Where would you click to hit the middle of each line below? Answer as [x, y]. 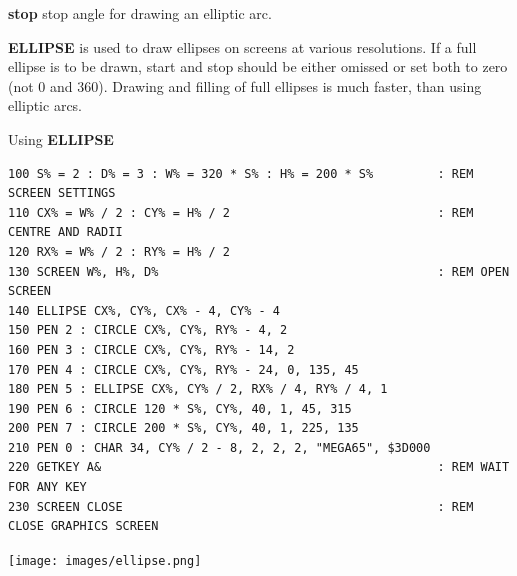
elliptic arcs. [45, 105]
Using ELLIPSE [61, 138]
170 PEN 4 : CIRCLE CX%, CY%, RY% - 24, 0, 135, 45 [183, 369]
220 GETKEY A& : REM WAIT [259, 467]
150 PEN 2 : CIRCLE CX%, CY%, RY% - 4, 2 [148, 330]
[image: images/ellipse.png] [105, 560]
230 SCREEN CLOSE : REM [241, 506]
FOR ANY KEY [47, 487]
